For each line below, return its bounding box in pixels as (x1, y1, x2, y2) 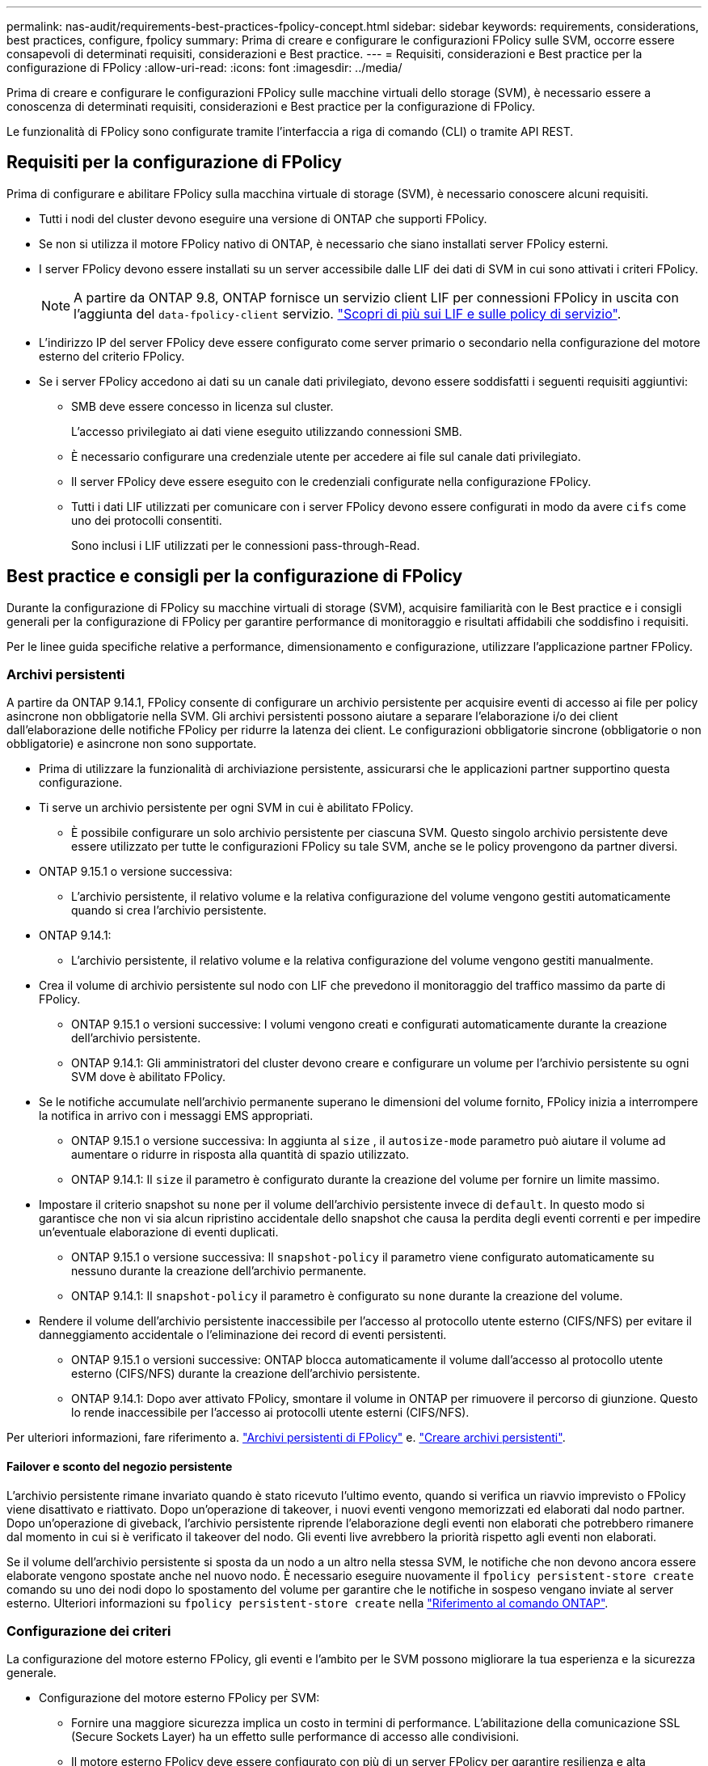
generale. (6, 1666, 57, 1680)
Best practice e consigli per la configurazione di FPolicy (6, 566, 463, 587)
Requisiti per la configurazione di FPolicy (6, 152, 343, 173)
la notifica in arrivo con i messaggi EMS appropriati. (39, 1109, 314, 1123)
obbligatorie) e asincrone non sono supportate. (6, 737, 257, 751)
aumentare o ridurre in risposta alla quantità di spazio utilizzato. (71, 1147, 410, 1162)
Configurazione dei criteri (6, 1623, 171, 1640)
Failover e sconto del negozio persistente (6, 1460, 233, 1474)
